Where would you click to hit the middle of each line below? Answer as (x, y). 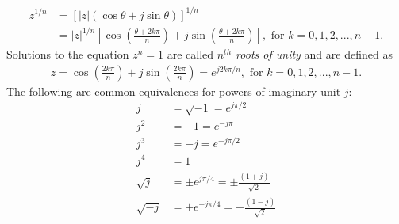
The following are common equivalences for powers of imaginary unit (174, 91)
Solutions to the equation (68, 54)
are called (190, 54)
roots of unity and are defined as (314, 54)
